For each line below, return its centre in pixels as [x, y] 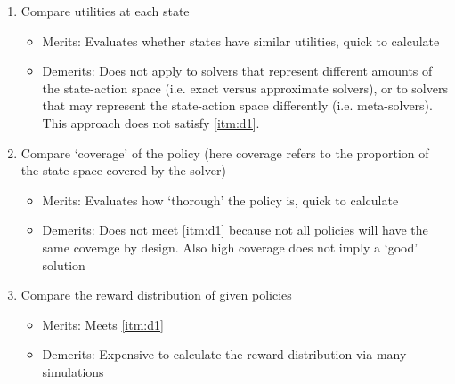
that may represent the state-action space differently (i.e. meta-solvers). [237, 105]
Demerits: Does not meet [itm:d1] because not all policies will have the [235, 230]
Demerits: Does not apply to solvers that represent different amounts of [237, 71]
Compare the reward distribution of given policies [156, 295]
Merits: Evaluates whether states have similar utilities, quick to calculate [241, 40]
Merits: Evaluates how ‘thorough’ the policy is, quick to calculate [220, 200]
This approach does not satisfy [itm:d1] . [151, 122]
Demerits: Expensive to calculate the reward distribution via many [224, 354]
